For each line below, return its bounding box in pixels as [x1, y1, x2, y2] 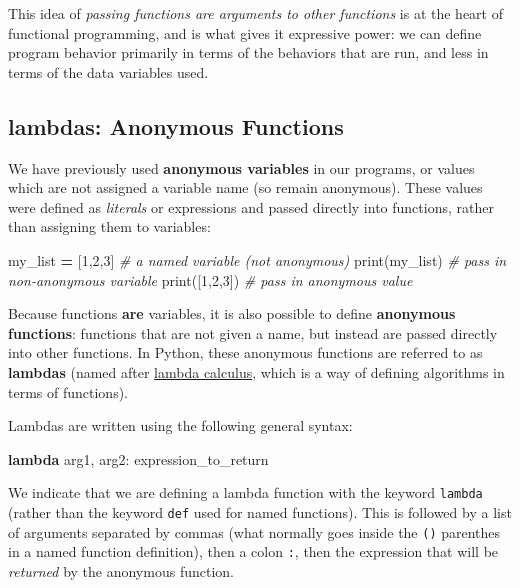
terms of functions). [8, 381, 128, 402]
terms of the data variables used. [8, 61, 209, 82]
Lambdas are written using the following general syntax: [8, 415, 353, 436]
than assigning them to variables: [8, 216, 211, 237]
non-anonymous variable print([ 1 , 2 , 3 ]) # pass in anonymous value [8, 269, 413, 290]
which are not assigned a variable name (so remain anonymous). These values [8, 177, 483, 198]
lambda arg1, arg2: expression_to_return [8, 448, 269, 469]
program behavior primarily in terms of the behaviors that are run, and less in [8, 42, 489, 63]
